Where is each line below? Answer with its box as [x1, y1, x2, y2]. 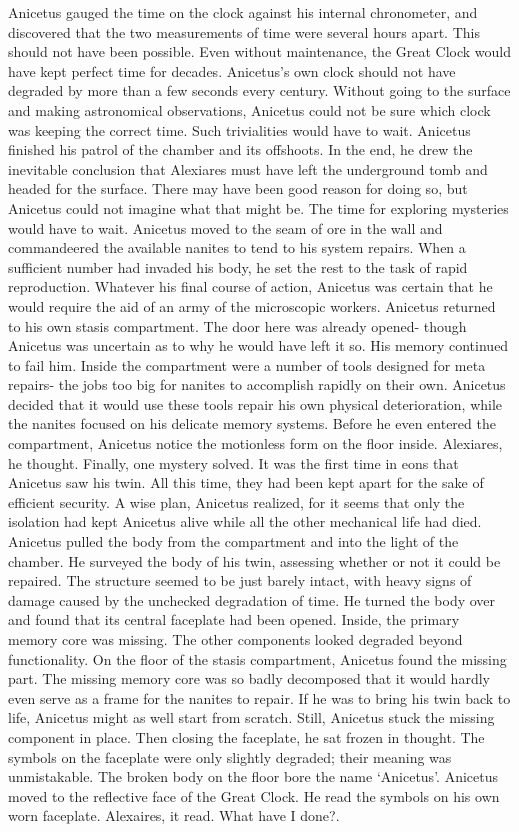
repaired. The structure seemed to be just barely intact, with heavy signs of [8, 570, 472, 591]
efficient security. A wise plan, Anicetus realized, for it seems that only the [8, 491, 465, 512]
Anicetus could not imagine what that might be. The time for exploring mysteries [8, 197, 509, 218]
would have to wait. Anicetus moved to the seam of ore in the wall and [8, 217, 443, 238]
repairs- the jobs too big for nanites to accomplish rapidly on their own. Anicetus [8, 374, 506, 395]
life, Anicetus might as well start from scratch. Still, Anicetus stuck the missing [8, 707, 495, 728]
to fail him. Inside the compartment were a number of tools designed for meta [8, 354, 486, 375]
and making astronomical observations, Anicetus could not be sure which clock [8, 99, 491, 120]
